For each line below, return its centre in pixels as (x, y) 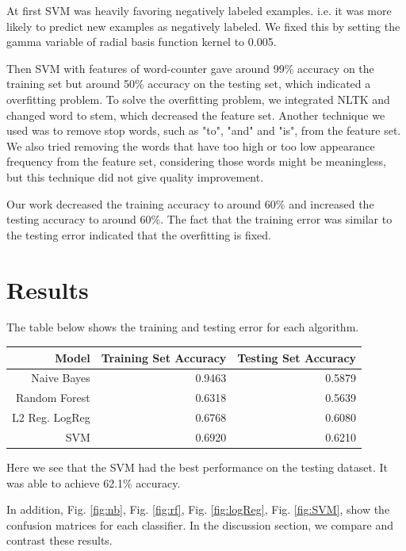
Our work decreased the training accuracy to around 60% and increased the (190, 203)
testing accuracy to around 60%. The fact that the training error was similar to (199, 219)
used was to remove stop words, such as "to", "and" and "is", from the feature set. (204, 130)
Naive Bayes (61, 378)
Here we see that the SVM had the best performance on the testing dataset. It (197, 467)
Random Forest (53, 398)
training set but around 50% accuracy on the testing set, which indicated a (189, 84)
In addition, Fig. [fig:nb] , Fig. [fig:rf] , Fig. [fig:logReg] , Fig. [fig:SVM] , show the (198, 509)
